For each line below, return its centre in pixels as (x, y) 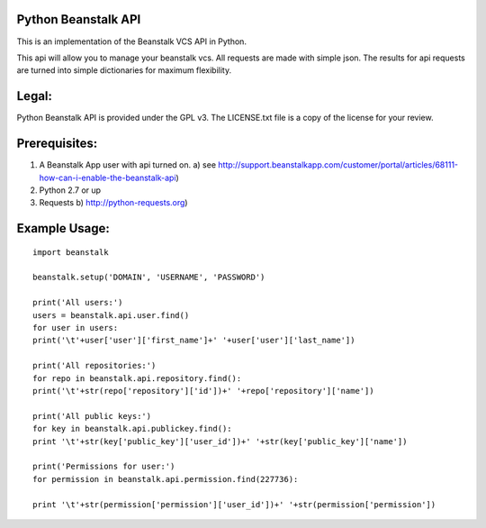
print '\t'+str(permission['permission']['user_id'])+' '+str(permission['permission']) (234, 504)
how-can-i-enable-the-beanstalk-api (108, 178)
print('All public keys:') (92, 416)
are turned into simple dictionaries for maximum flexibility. (124, 70)
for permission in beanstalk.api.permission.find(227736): (166, 479)
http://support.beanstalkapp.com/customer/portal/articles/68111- (338, 165)
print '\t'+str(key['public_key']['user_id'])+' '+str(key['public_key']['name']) (220, 441)
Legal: (35, 96)
